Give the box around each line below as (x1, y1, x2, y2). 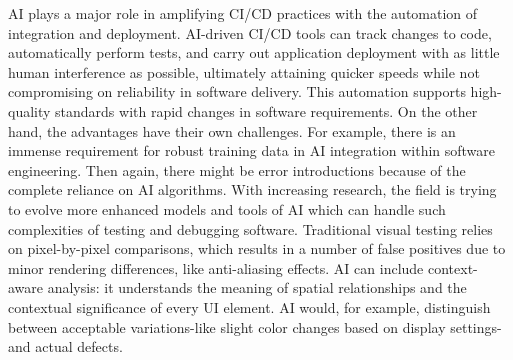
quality (8, 100, 51, 121)
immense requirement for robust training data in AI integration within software (8, 140, 496, 161)
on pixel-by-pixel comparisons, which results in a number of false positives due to (8, 238, 506, 259)
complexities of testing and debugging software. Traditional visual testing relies (8, 218, 493, 239)
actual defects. (35, 336, 123, 357)
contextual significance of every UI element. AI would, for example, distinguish (8, 296, 491, 317)
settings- (450, 316, 502, 337)
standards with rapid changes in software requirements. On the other (55, 100, 478, 121)
